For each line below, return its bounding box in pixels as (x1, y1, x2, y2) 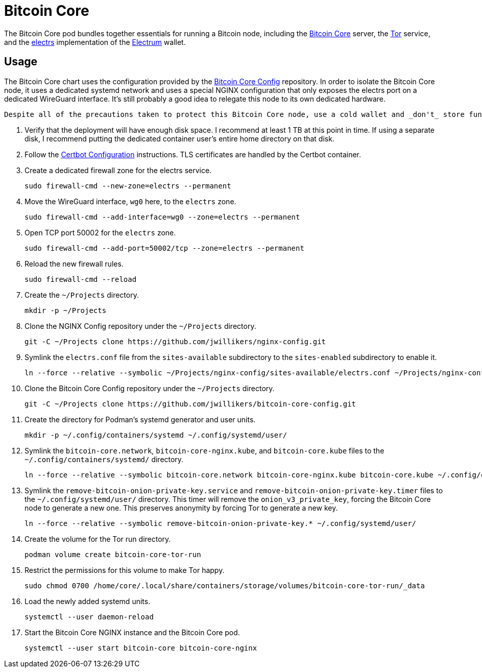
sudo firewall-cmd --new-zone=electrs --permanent (25, 181, 231, 190)
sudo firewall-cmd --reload (25, 275, 137, 283)
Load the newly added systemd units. (25, 596, 151, 606)
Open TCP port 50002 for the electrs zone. (25, 228, 176, 237)
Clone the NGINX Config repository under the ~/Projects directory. (25, 321, 256, 330)
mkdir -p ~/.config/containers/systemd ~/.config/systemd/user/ (25, 430, 287, 439)
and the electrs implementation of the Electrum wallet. (4, 37, 186, 46)
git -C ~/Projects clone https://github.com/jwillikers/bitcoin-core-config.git (25, 399, 356, 408)
